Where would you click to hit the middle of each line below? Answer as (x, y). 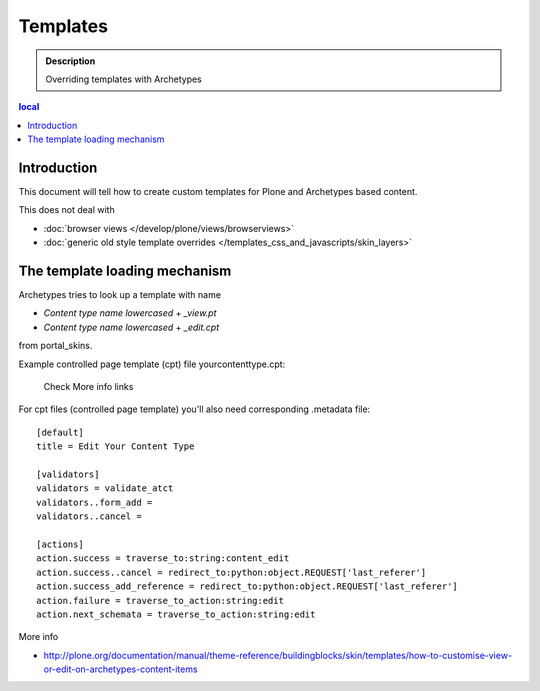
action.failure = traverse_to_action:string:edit (160, 600)
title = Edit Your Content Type (115, 446)
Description (70, 61)
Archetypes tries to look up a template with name (120, 295)
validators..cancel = (89, 516)
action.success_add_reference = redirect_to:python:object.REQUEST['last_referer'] (247, 586)
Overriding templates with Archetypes (123, 79)
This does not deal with (66, 210)
